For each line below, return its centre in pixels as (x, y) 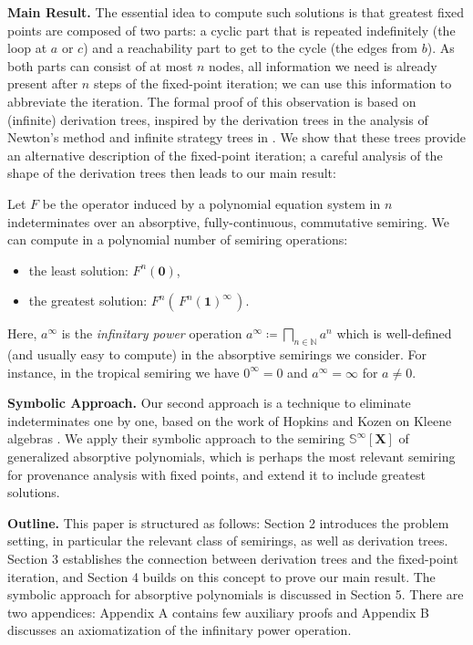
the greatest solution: (88, 301)
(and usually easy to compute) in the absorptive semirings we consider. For (217, 354)
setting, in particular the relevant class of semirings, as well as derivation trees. (228, 541)
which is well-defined (394, 333)
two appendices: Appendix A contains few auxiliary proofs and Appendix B (218, 612)
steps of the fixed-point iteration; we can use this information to (272, 83)
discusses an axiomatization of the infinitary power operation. (180, 630)
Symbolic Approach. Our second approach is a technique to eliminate (209, 403)
